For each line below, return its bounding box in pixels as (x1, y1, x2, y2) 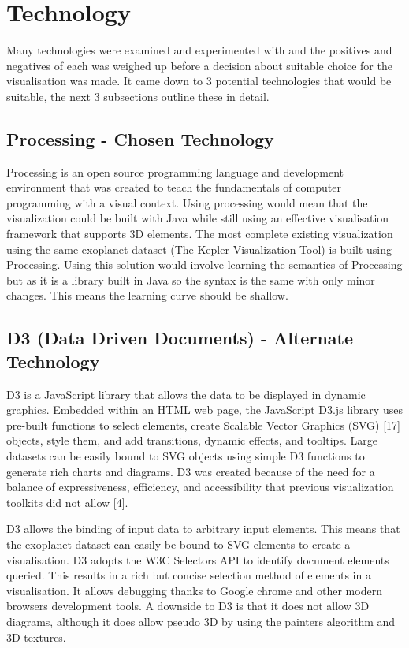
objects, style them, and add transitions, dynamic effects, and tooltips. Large (6, 432, 377, 449)
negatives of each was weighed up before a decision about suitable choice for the (6, 57, 392, 73)
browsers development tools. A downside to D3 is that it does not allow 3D (6, 598, 370, 614)
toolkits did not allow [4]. (6, 493, 128, 510)
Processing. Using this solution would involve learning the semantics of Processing (6, 256, 403, 273)
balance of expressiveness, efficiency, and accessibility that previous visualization (6, 479, 394, 495)
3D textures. (6, 628, 66, 645)
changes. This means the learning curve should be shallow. (6, 287, 288, 304)
